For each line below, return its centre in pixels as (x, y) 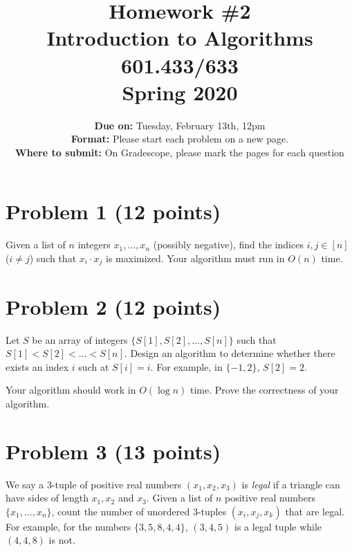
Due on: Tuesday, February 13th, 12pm (180, 125)
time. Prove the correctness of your (265, 390)
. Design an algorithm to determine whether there (230, 353)
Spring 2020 (180, 92)
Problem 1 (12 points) (113, 211)
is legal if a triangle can (291, 484)
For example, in (189, 366)
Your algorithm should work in (71, 390)
